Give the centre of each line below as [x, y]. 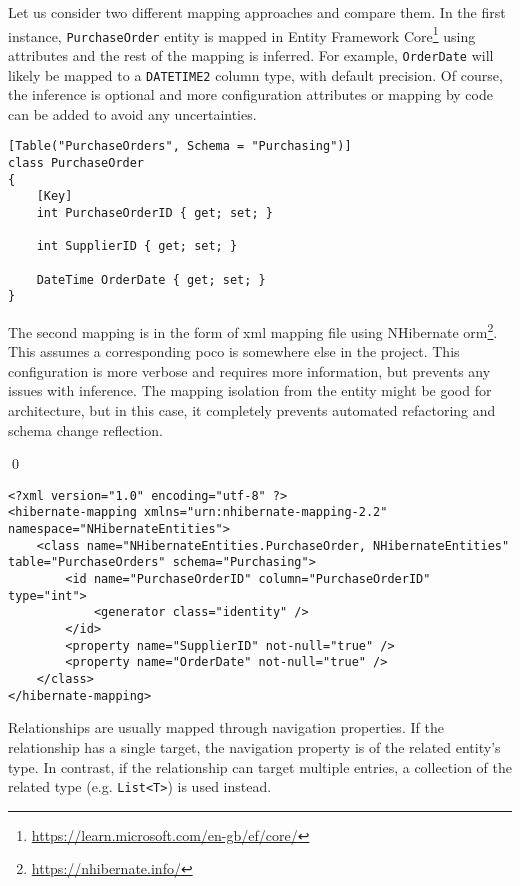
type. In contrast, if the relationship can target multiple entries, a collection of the [260, 766]
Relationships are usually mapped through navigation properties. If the [226, 727]
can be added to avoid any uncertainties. [132, 113]
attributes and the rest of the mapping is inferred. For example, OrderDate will [251, 54]
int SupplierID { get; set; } [137, 246]
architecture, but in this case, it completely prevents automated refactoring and [252, 410]
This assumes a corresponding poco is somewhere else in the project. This [234, 351]
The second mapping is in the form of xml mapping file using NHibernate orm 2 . [253, 330]
